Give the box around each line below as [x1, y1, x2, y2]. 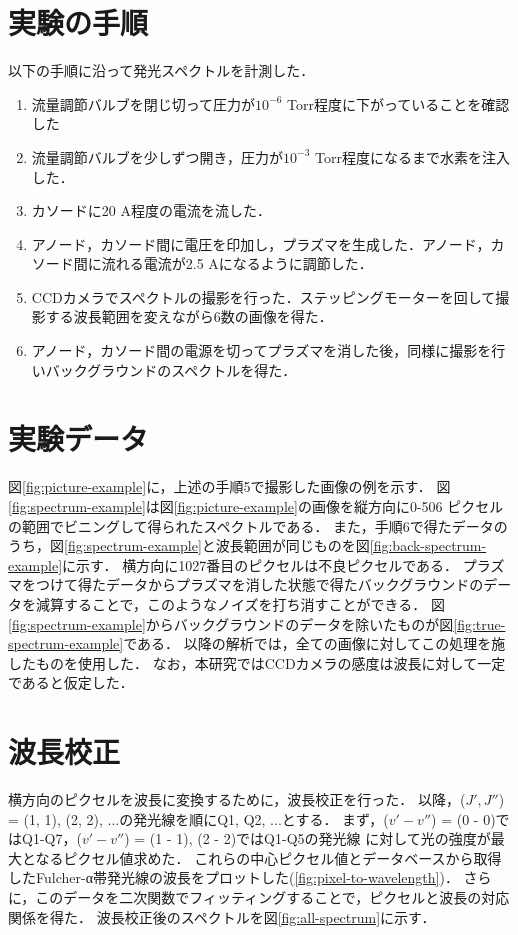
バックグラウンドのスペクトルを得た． [45, 359, 297, 380]
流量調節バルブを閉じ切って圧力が [31, 93, 256, 114]
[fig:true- [453, 613, 506, 634]
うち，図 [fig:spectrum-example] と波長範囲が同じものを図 [8, 535, 370, 556]
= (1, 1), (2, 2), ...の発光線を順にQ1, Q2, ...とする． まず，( [8, 808, 389, 829]
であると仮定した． [8, 672, 134, 693]
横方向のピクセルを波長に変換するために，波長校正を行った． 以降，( [8, 789, 466, 810]
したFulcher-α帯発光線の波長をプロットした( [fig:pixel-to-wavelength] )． [8, 867, 459, 888]
